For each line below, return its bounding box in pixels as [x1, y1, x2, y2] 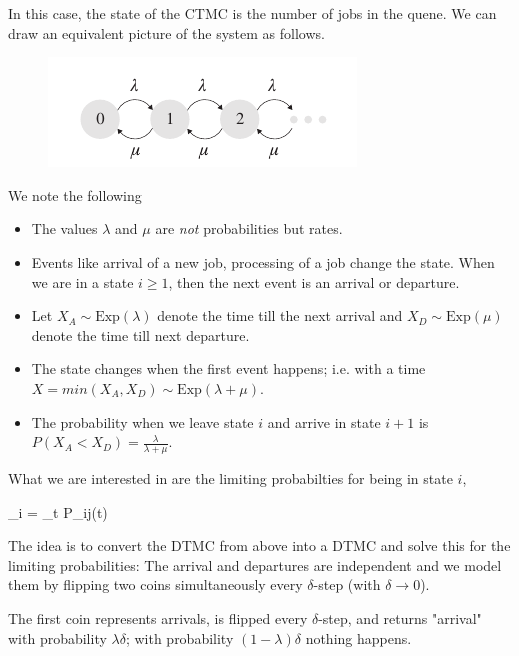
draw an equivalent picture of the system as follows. [8, 22, 325, 43]
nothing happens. [305, 627, 412, 648]
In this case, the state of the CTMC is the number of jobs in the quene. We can [8, 3, 497, 23]
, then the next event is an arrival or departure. [168, 271, 460, 292]
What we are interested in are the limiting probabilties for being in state [8, 467, 453, 488]
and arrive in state [267, 411, 381, 432]
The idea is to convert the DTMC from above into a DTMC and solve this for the [8, 535, 511, 556]
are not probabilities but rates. [155, 218, 343, 239]
